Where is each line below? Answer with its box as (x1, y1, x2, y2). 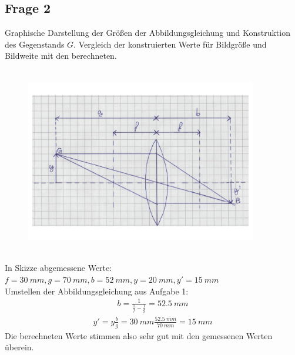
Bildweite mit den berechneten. (5, 49, 117, 62)
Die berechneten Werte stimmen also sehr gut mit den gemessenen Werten (5, 329, 273, 341)
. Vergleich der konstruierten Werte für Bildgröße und (73, 38, 267, 50)
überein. (5, 341, 34, 353)
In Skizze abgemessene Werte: (5, 262, 112, 274)
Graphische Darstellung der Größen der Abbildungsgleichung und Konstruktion (5, 26, 290, 39)
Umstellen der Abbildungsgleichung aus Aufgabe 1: (5, 284, 189, 297)
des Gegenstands (5, 38, 65, 50)
